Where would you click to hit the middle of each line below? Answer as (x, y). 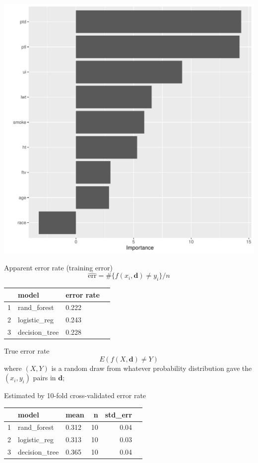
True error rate (27, 351)
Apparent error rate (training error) (58, 267)
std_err (119, 414)
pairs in (44, 378)
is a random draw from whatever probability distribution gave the (152, 368)
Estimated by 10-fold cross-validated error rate (75, 395)
